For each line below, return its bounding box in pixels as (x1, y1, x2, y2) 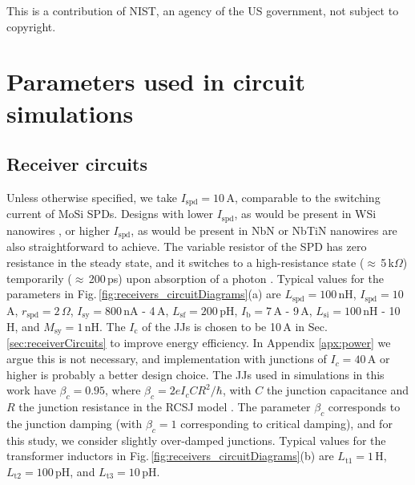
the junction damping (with (6, 414, 143, 431)
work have (6, 382, 56, 398)
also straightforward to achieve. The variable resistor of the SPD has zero (6, 238, 367, 255)
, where (105, 382, 141, 398)
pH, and (55, 463, 95, 479)
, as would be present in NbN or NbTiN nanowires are (131, 221, 397, 238)
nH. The (84, 318, 126, 334)
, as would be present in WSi (234, 205, 377, 222)
